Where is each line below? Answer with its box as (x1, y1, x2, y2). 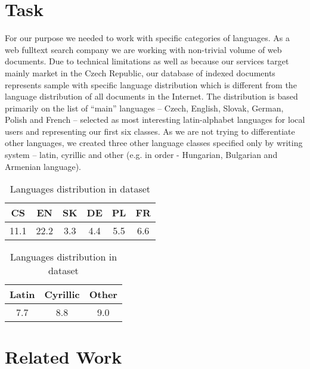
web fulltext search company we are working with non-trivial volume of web (5, 43, 282, 55)
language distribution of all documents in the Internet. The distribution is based (5, 90, 298, 103)
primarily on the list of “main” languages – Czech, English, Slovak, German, (5, 101, 284, 114)
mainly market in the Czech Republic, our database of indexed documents (5, 66, 275, 79)
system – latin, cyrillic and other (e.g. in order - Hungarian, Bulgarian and (5, 148, 278, 161)
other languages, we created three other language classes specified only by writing (5, 137, 303, 149)
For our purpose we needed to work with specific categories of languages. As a (5, 32, 290, 44)
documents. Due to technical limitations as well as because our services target (5, 55, 289, 67)
